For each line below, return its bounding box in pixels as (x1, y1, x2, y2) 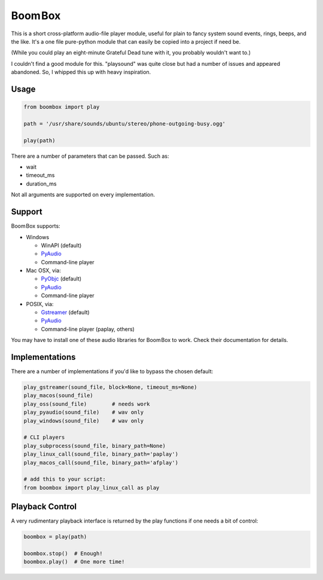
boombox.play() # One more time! (23, 558, 125, 565)
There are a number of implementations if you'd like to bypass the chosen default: (11, 368, 214, 375)
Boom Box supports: (11, 222, 60, 230)
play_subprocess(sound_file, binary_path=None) (23, 442, 166, 449)
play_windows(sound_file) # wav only (23, 417, 144, 424)
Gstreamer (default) (41, 309, 90, 316)
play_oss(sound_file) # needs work (23, 401, 150, 407)
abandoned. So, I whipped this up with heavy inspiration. (11, 69, 151, 76)
